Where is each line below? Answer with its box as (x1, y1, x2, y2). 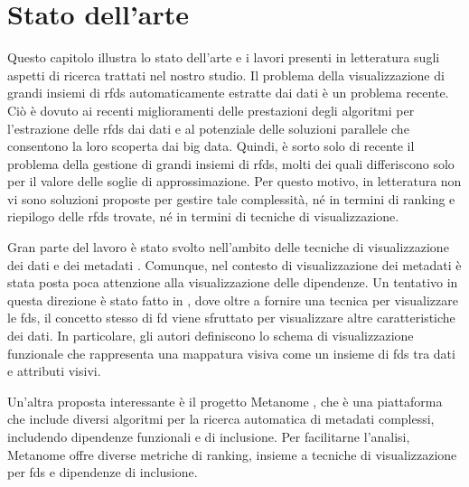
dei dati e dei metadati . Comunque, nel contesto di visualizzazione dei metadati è (7, 255, 462, 274)
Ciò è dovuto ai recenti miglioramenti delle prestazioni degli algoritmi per (7, 100, 415, 119)
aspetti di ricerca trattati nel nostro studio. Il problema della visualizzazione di (7, 65, 445, 84)
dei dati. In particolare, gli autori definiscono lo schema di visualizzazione (7, 326, 414, 345)
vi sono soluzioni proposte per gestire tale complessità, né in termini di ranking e (7, 189, 455, 208)
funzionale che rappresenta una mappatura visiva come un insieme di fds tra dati (7, 343, 455, 362)
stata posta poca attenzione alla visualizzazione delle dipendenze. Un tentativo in (7, 273, 458, 292)
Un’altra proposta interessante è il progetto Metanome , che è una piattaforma (7, 391, 443, 410)
